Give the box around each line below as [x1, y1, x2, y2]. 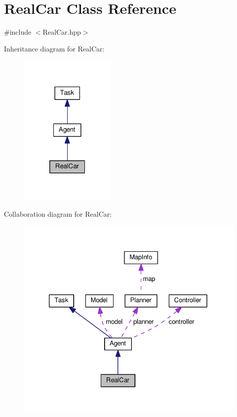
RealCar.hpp [42, 27, 81, 37]
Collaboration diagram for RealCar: [4, 208, 112, 219]
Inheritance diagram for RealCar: [4, 43, 105, 53]
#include [4, 27, 32, 37]
